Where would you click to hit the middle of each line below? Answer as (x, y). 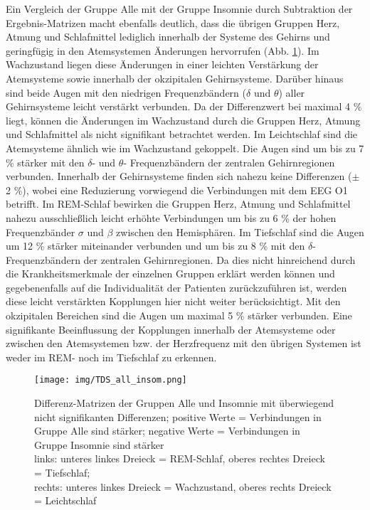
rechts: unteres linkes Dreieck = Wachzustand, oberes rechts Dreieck (183, 486)
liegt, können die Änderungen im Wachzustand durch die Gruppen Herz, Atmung (183, 120)
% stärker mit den (45, 162)
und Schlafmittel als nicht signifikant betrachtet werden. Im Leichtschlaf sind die (182, 134)
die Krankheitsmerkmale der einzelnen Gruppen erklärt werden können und (170, 273)
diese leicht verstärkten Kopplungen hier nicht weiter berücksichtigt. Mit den (173, 301)
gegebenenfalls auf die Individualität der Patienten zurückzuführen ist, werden (176, 287)
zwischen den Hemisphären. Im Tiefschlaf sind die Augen (240, 232)
